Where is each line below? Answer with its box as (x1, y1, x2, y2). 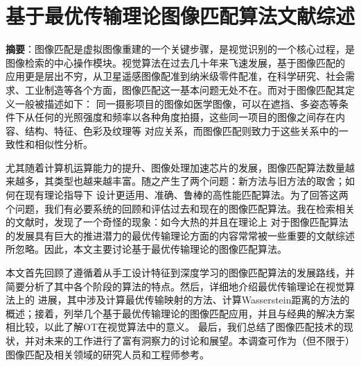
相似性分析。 (34, 137, 93, 151)
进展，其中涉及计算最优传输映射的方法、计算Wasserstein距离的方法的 (37, 292, 350, 307)
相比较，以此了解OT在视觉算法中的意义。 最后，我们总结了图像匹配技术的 (6, 319, 344, 334)
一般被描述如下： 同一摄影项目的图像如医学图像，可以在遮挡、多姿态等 (15, 96, 339, 110)
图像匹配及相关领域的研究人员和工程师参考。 (6, 347, 209, 361)
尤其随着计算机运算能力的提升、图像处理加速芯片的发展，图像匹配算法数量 (6, 160, 345, 174)
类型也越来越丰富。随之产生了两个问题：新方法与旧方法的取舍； (53, 174, 345, 188)
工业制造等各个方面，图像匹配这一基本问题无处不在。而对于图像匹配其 (24, 82, 345, 97)
